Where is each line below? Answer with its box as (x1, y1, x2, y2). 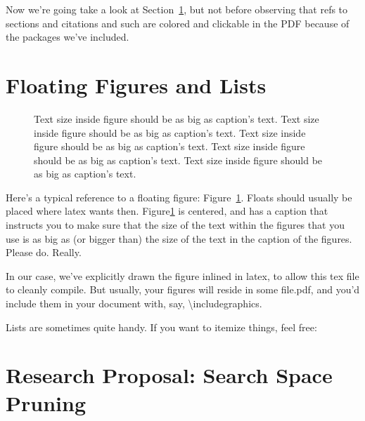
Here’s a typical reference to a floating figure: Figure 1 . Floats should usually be (6, 189, 352, 204)
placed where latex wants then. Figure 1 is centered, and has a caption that (6, 203, 328, 218)
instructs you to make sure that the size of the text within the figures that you (6, 218, 345, 232)
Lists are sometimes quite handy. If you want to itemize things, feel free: (6, 319, 317, 334)
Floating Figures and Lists (6, 70, 267, 99)
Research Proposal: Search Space (6, 361, 333, 389)
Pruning (6, 388, 86, 417)
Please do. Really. (6, 245, 82, 260)
